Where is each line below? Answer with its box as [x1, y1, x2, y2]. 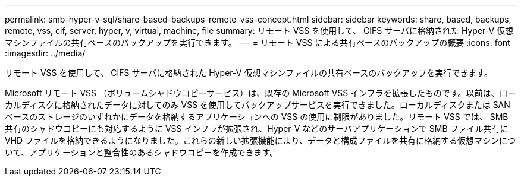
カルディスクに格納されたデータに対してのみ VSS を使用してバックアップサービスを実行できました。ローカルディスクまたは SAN [5, 100, 510, 110]
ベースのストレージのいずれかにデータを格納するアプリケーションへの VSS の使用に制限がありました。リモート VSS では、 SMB [5, 112, 509, 122]
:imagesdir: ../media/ [5, 48, 86, 58]
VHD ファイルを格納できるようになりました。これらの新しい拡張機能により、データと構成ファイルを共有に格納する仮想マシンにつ [5, 135, 516, 145]
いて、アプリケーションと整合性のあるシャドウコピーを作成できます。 [5, 147, 278, 157]
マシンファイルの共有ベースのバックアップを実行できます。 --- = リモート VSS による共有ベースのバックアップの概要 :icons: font [5, 37, 510, 47]
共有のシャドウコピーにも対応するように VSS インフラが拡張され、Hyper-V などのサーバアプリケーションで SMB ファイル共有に [5, 123, 509, 134]
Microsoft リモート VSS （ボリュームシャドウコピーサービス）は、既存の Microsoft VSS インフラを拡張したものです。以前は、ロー [5, 88, 516, 98]
